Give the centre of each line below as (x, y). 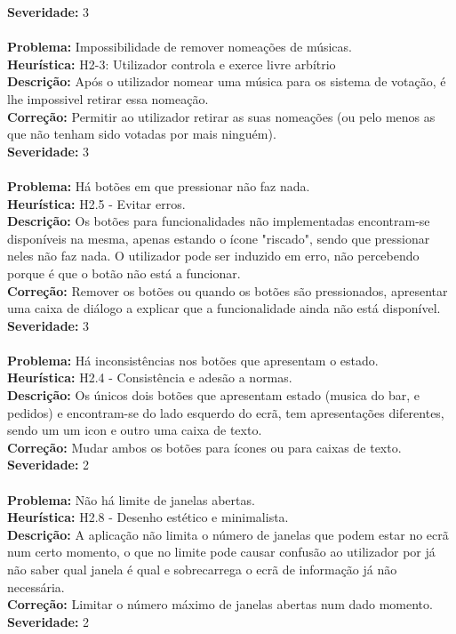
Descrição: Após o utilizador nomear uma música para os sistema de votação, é (227, 81)
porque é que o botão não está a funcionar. (124, 273)
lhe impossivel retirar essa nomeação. (108, 98)
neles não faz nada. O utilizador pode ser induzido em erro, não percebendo (213, 256)
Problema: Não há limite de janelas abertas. (131, 499)
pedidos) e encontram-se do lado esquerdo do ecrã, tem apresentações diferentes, (226, 412)
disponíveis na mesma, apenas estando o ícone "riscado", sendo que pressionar (219, 238)
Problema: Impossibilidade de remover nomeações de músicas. (180, 47)
